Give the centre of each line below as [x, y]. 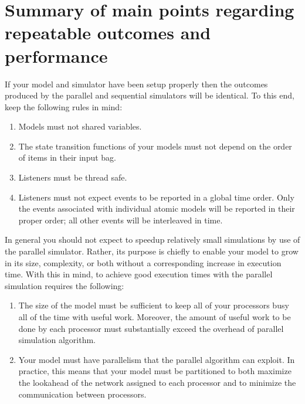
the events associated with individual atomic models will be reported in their [157, 208]
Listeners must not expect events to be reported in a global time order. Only [156, 197]
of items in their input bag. [67, 157]
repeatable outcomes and [108, 33]
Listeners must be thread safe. [73, 177]
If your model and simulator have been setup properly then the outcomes [136, 84]
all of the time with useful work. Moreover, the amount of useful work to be [155, 317]
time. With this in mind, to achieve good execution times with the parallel [139, 274]
